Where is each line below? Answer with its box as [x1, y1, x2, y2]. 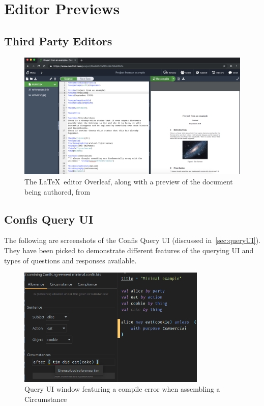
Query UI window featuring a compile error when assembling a [24, 384, 220, 394]
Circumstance [24, 393, 67, 404]
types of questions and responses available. [4, 255, 137, 265]
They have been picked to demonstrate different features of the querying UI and [4, 245, 254, 255]
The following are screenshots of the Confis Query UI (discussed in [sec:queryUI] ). [4, 235, 260, 246]
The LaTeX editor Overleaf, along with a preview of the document [24, 176, 233, 186]
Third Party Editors [4, 33, 112, 48]
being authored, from [24, 186, 91, 197]
